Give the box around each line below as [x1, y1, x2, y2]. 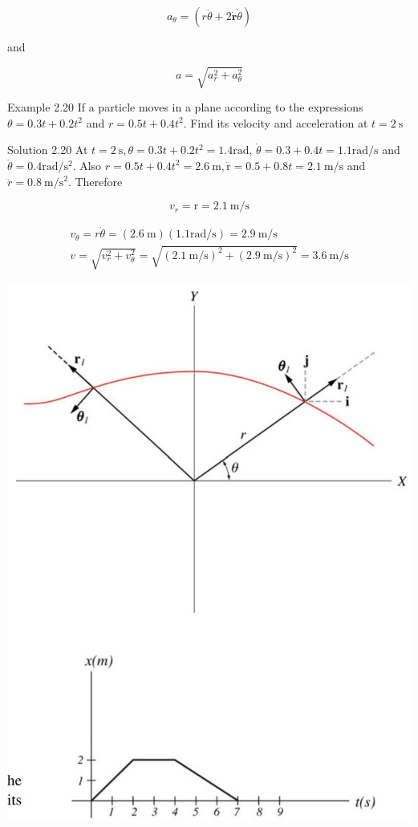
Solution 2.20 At [7, 141, 88, 158]
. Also [72, 156, 102, 173]
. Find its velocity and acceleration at [183, 114, 368, 131]
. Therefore [67, 172, 123, 189]
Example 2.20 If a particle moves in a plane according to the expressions [7, 99, 363, 116]
